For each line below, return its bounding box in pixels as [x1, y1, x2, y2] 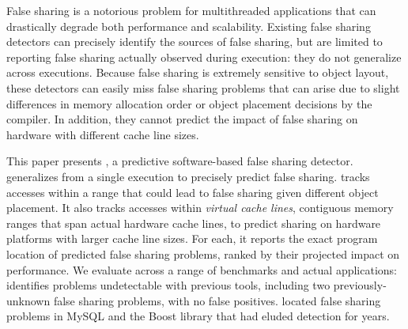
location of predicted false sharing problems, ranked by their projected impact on [6, 245, 400, 262]
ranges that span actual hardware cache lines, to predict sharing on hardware [6, 214, 381, 231]
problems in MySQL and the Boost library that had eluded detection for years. [6, 308, 390, 324]
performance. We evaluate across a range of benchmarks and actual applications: [6, 261, 398, 278]
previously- [333, 277, 387, 293]
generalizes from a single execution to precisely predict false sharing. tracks [6, 168, 370, 184]
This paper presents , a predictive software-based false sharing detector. [6, 153, 353, 169]
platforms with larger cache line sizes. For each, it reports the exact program [6, 230, 378, 247]
